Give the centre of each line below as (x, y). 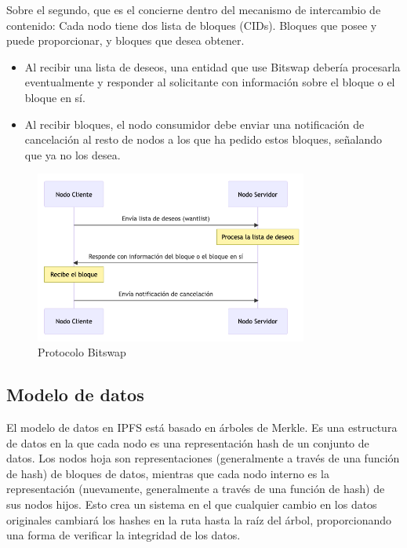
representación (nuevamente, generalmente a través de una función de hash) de (196, 489)
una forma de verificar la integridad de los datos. (124, 535)
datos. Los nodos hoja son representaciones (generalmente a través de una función (203, 458)
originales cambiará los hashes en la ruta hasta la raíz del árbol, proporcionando (199, 519)
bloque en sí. (55, 97)
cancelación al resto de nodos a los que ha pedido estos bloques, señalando (203, 139)
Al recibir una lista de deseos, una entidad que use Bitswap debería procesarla (213, 66)
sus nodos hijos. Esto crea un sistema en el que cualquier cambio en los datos (192, 504)
